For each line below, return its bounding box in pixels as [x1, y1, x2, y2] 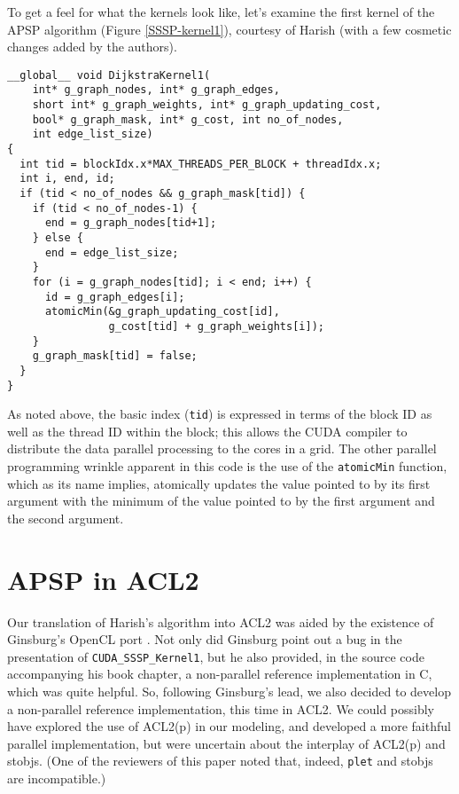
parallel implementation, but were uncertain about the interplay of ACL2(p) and [7, 734, 446, 752]
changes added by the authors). [7, 37, 177, 56]
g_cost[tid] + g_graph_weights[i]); [108, 319, 324, 333]
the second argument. [7, 508, 124, 527]
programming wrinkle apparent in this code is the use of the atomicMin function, [7, 457, 447, 476]
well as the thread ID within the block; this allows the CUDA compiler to [7, 421, 408, 440]
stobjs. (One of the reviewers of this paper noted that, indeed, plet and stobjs [7, 751, 433, 770]
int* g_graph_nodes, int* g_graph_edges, [32, 83, 280, 97]
